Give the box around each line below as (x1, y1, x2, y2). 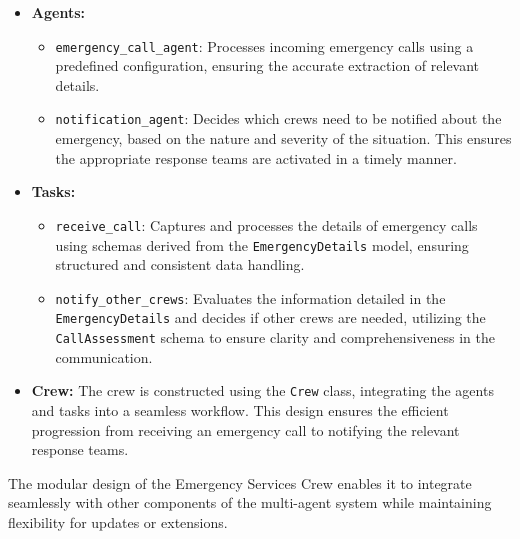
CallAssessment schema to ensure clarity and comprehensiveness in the (55, 327, 496, 348)
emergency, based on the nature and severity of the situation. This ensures (55, 128, 512, 149)
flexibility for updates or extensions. (8, 511, 228, 532)
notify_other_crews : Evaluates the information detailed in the (55, 287, 446, 308)
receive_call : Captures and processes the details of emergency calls (55, 214, 478, 235)
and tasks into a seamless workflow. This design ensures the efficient (31, 400, 449, 420)
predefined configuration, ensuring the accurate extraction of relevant (55, 55, 480, 76)
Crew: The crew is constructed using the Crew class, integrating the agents (31, 380, 494, 401)
